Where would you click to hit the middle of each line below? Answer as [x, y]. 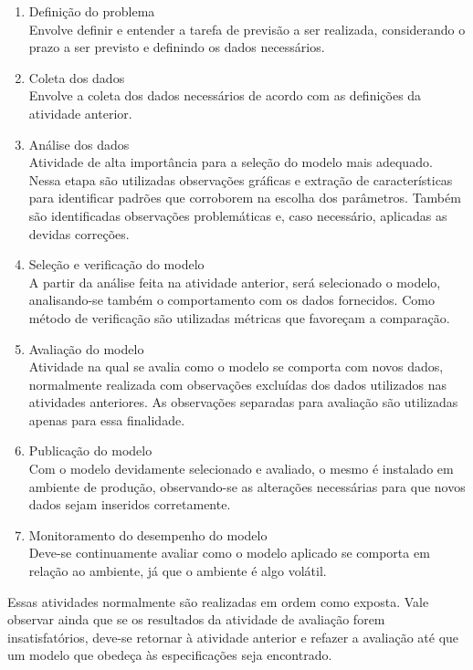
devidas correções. [79, 233]
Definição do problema [92, 11]
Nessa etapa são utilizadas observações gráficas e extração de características [241, 179]
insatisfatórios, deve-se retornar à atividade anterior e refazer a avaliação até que [233, 637]
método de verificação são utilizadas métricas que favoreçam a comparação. [239, 317]
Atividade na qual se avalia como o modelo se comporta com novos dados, [236, 366]
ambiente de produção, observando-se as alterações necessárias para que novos [247, 486]
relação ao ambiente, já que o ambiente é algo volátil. [178, 571]
